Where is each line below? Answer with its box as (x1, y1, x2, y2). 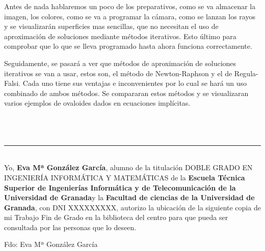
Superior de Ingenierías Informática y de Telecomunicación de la (4, 182, 236, 193)
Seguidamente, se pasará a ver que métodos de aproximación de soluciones (4, 57, 236, 68)
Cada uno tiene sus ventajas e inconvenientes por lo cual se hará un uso (22, 78, 247, 88)
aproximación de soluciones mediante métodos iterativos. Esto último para (4, 30, 236, 41)
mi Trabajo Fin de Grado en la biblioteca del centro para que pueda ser (4, 212, 228, 223)
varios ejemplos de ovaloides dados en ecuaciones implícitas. (4, 98, 191, 108)
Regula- (234, 68, 258, 78)
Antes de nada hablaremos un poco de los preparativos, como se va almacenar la (4, 1, 256, 11)
